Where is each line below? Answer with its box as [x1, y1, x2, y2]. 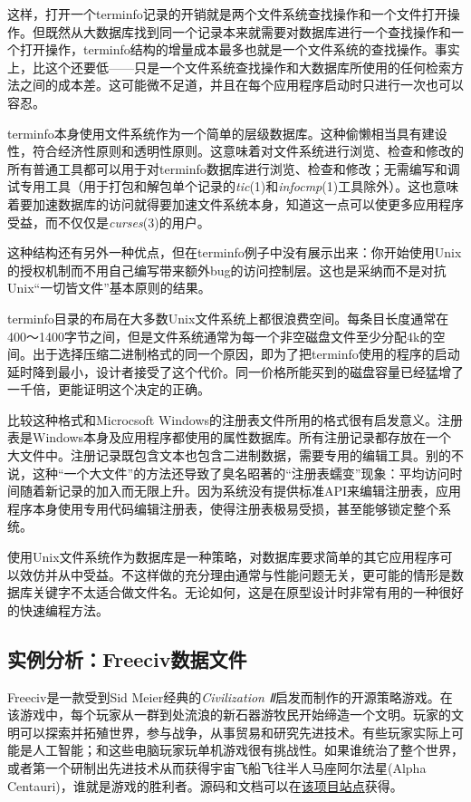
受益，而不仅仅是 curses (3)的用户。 [7, 212, 210, 231]
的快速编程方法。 [7, 600, 109, 619]
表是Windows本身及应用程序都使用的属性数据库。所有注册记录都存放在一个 [7, 428, 452, 447]
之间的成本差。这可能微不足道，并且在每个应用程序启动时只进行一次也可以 [19, 75, 464, 94]
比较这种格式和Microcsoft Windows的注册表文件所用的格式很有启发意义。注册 [7, 410, 464, 429]
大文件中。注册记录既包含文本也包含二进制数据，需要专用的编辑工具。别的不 [7, 446, 464, 465]
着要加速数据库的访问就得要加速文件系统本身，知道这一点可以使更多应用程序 [7, 194, 464, 213]
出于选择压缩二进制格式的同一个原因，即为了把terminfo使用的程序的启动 [32, 344, 460, 363]
